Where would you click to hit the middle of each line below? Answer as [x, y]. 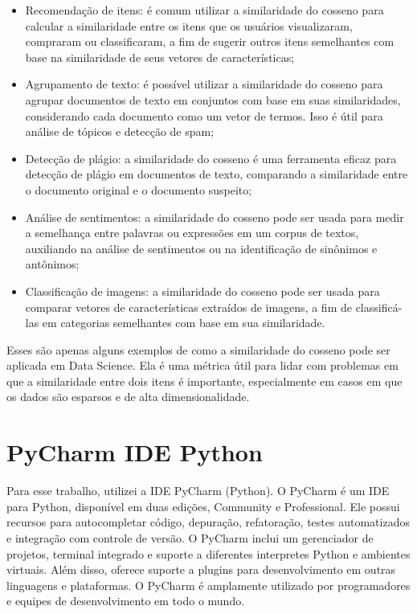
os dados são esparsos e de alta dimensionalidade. [128, 397]
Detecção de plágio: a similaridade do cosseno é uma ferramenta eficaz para [211, 158]
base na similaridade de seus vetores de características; [160, 57]
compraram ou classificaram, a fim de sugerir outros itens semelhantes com [210, 41]
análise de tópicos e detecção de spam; [120, 131]
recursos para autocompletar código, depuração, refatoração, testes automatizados [208, 522]
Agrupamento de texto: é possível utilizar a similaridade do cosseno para [204, 84]
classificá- [379, 307]
